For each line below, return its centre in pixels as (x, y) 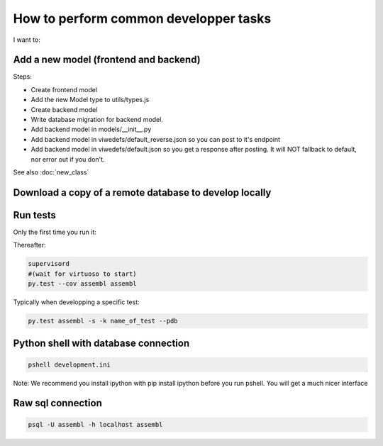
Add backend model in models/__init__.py (91, 129)
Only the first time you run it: (55, 232)
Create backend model (64, 109)
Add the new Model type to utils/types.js (90, 100)
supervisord (49, 264)
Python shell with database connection (101, 344)
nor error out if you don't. (68, 159)
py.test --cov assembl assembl (83, 284)
